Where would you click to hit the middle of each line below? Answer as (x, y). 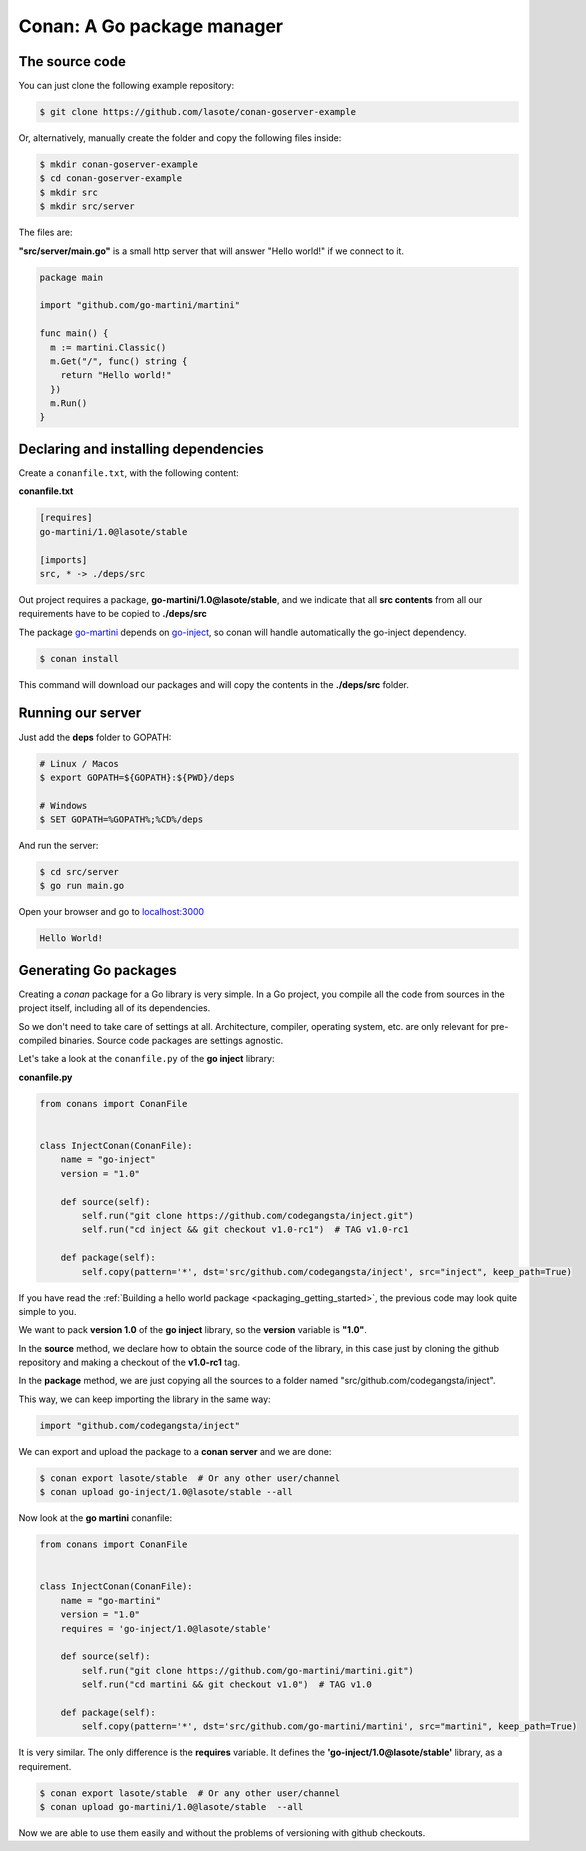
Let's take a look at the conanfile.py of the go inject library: (146, 1059)
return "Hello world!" (116, 375)
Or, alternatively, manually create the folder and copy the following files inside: (180, 138)
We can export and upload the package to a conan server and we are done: (175, 1451)
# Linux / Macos (79, 763)
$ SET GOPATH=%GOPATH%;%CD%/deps (121, 819)
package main (71, 277)
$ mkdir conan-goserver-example (119, 164)
